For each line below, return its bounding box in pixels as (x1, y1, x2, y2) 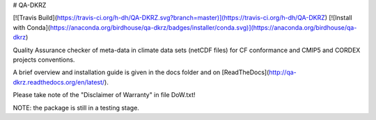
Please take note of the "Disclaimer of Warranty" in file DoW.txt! (13, 91, 196, 99)
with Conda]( (13, 23, 51, 31)
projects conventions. (13, 55, 75, 64)
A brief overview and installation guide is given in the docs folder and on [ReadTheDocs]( (13, 68, 269, 76)
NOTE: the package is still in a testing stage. (13, 103, 139, 112)
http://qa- (269, 68, 297, 76)
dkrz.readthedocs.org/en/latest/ (13, 78, 105, 86)
